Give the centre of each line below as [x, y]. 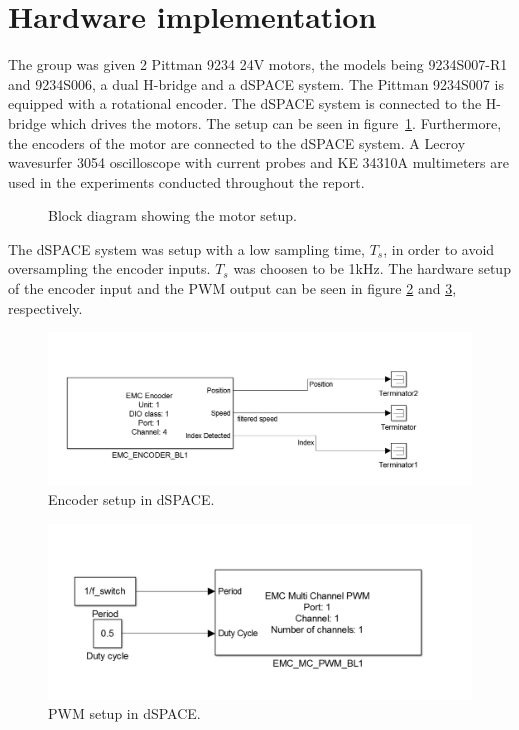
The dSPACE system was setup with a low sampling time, [186, 248]
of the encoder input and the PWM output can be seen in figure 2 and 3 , [232, 288]
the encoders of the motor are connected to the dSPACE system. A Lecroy [237, 142]
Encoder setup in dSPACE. [131, 499]
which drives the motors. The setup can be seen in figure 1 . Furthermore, [276, 122]
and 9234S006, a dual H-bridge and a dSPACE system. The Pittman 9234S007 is [256, 83]
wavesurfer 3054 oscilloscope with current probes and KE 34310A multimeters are [258, 162]
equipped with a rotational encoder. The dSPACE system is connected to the [245, 103]
